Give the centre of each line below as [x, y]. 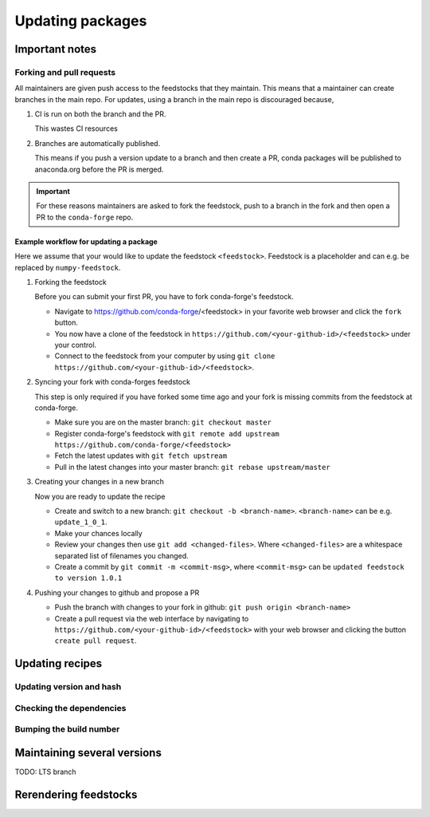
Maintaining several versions [88, 753]
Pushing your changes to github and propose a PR [117, 592]
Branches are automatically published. [98, 143]
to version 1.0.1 [88, 578]
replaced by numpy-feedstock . [68, 267]
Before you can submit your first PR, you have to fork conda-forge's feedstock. [164, 297]
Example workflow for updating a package [86, 241]
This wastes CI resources [76, 128]
